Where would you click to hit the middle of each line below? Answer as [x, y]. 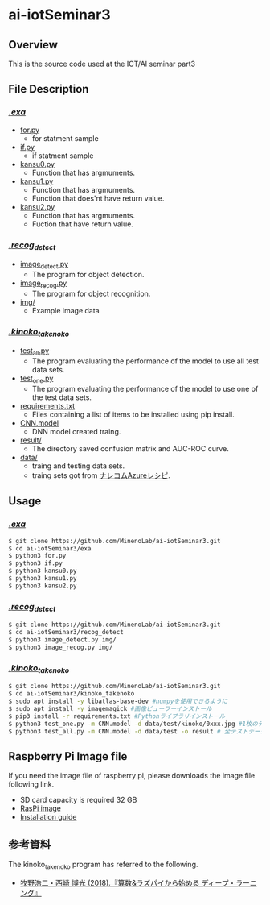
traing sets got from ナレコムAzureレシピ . [101, 475]
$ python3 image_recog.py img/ [61, 647]
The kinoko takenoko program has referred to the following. [103, 866]
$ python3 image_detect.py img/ [62, 640]
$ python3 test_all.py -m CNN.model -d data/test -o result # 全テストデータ [137, 731]
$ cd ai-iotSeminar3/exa [50, 548]
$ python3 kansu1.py [43, 579]
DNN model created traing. [76, 432]
